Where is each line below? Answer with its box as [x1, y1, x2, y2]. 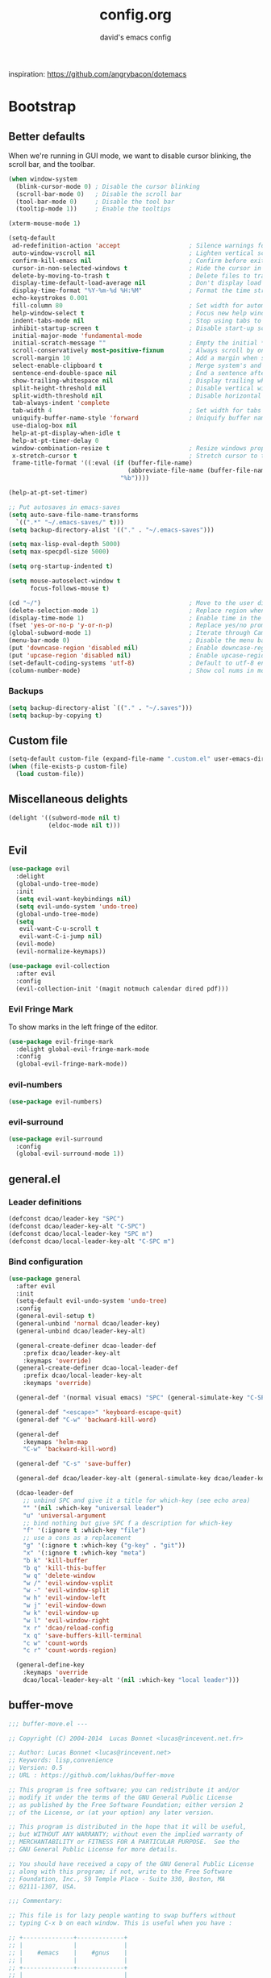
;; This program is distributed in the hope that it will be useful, [8, 1823, 248, 1831]
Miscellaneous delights [8, 792, 128, 806]
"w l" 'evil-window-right [23, 1616, 110, 1625]
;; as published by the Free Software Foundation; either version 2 [8, 1801, 244, 1809]
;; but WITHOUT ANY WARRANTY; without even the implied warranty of [8, 1830, 244, 1838]
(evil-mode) [15, 940, 56, 949]
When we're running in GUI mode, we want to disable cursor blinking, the [8, 151, 252, 161]
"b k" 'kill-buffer [23, 1556, 89, 1564]
